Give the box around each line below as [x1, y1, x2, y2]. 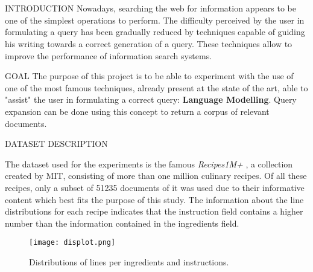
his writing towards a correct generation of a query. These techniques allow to [5, 37, 292, 50]
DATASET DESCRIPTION [5, 137, 108, 150]
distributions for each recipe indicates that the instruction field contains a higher [5, 205, 303, 218]
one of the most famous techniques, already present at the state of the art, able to [5, 81, 308, 94]
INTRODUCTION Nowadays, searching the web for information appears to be [5, 2, 296, 15]
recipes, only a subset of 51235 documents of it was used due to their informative [5, 181, 305, 193]
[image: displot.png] [29, 238, 116, 247]
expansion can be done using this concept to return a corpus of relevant [5, 105, 270, 117]
